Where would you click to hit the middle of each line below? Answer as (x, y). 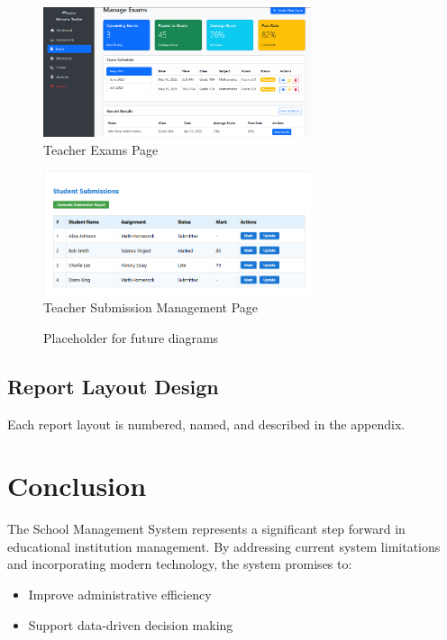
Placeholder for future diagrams (131, 337)
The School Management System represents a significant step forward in (206, 529)
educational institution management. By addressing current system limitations (224, 546)
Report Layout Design (113, 386)
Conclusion (77, 486)
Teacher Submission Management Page (151, 307)
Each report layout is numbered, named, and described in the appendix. (206, 424)
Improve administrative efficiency (120, 595)
